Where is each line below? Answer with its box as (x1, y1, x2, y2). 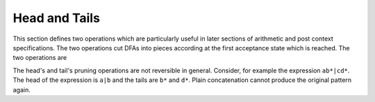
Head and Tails (12, 10, 101, 25)
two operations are (12, 54, 67, 62)
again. (12, 85, 31, 94)
